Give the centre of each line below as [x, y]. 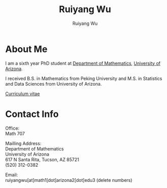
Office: [12, 128]
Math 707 [15, 133]
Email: [12, 175]
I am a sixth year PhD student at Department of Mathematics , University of [83, 63]
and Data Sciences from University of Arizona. [54, 84]
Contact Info [32, 114]
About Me [26, 49]
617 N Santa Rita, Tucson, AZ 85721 [42, 159]
